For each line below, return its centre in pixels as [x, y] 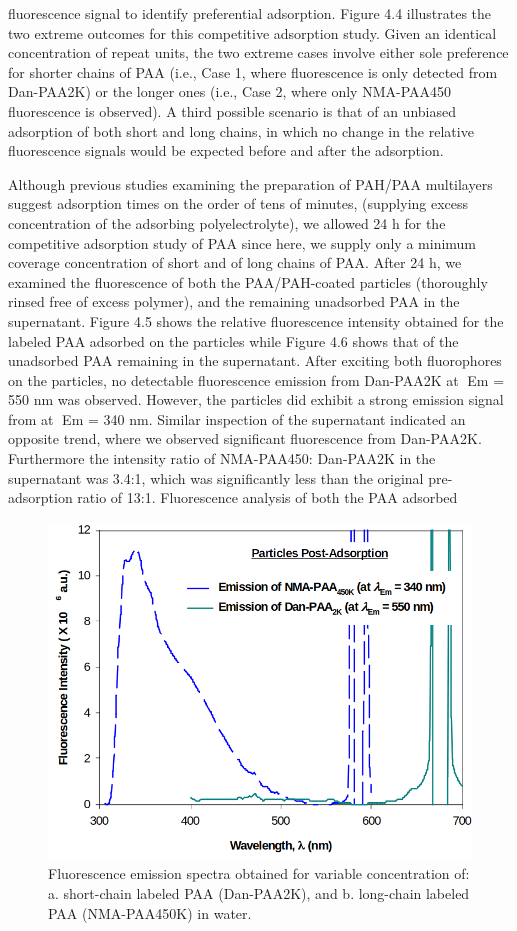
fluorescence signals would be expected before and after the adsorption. [226, 150]
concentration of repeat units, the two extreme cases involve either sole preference [258, 52]
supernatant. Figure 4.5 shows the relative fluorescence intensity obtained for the [256, 320]
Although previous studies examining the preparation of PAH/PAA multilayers [250, 183]
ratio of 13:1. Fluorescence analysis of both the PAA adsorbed [267, 497]
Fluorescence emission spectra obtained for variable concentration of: [259, 873]
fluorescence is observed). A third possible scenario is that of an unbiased [232, 110]
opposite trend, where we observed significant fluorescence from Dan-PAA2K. [245, 438]
